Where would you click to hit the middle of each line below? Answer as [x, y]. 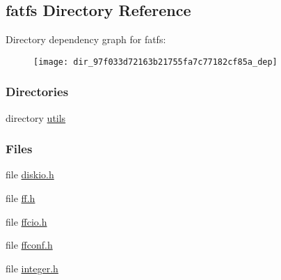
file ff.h [21, 198]
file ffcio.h [26, 221]
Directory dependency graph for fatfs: [86, 39]
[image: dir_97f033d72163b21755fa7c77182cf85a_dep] [155, 62]
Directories [37, 92]
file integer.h [32, 268]
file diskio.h [30, 174]
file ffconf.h [29, 245]
